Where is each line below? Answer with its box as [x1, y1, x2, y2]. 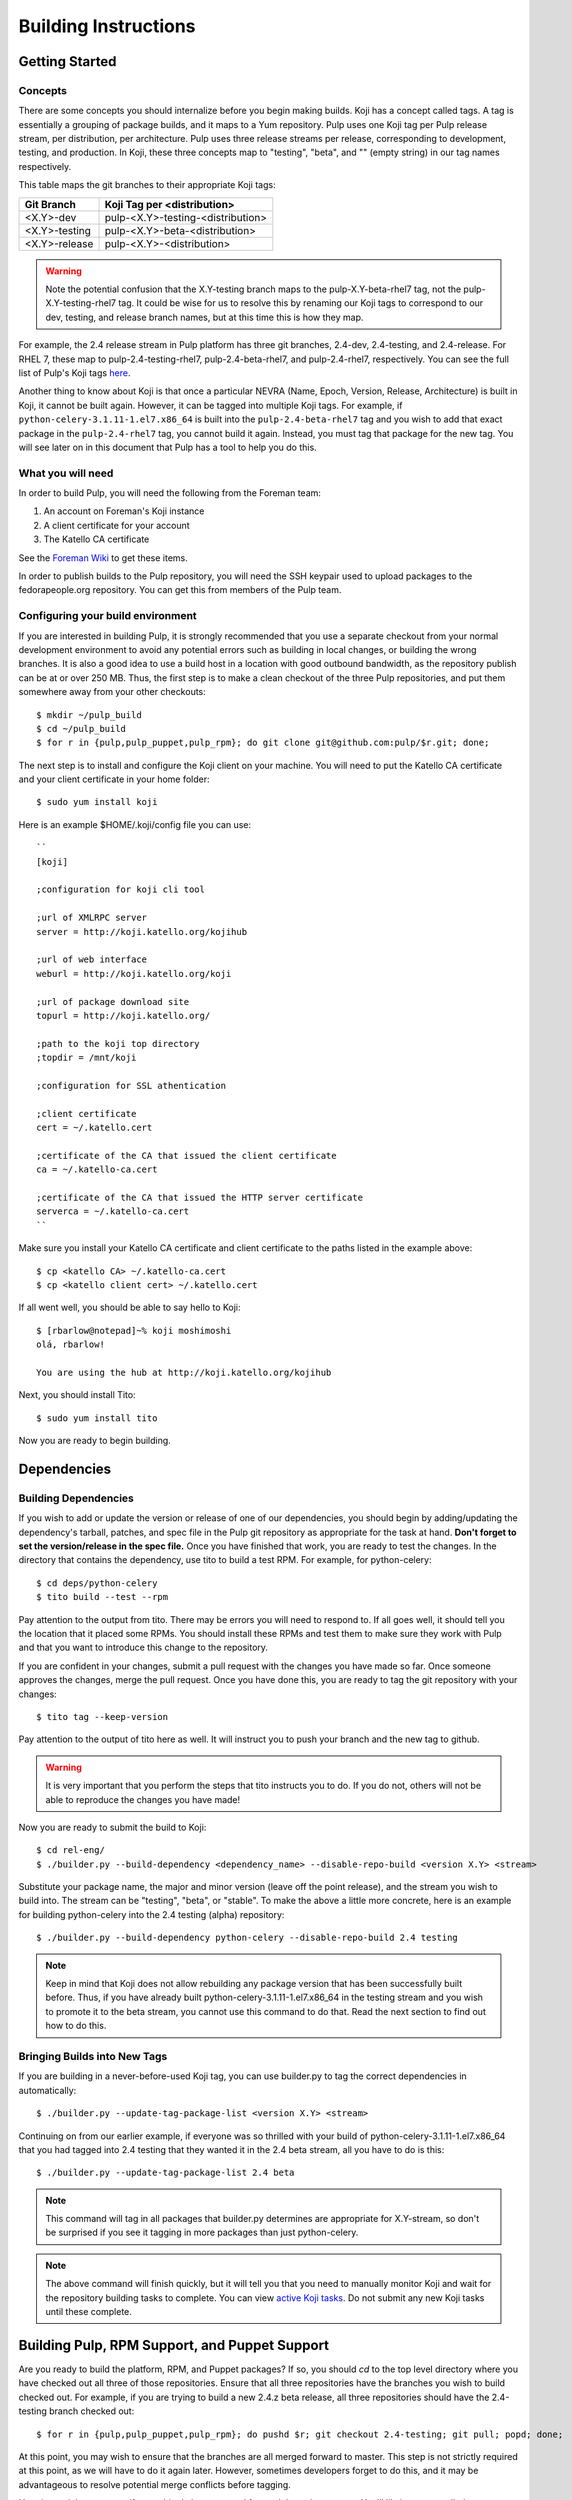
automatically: [18, 2084, 77, 2096]
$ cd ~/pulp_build [36, 723, 127, 734]
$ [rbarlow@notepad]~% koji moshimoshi [36, 1325, 232, 1336]
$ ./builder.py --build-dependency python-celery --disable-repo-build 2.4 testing [36, 1932, 459, 1944]
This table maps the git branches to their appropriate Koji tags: [18, 179, 276, 191]
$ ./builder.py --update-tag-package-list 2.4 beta [36, 2167, 295, 2179]
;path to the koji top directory [36, 1038, 200, 1049]
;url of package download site [36, 996, 190, 1007]
